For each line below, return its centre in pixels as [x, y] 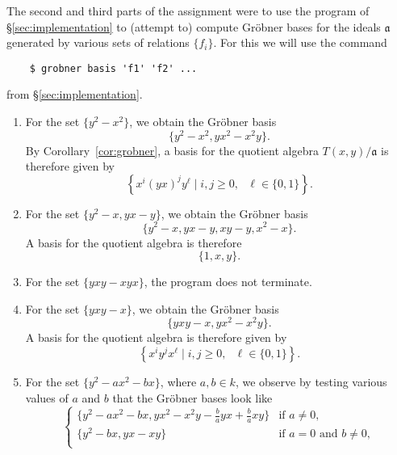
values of [47, 397]
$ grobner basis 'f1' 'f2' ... [113, 68]
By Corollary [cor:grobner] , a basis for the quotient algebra [172, 150]
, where [178, 382]
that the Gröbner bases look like [192, 397]
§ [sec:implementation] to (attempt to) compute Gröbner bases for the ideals [194, 26]
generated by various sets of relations [98, 42]
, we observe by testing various [311, 382]
